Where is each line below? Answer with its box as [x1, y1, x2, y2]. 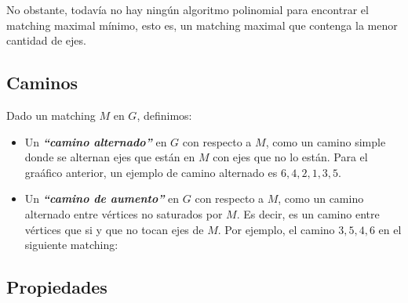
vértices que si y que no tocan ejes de [24, 221, 204, 237]
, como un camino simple [265, 133, 386, 150]
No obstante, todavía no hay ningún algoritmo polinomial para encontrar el [6, 2, 369, 17]
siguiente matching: [24, 236, 118, 253]
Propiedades [6, 275, 107, 299]
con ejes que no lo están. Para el [213, 149, 368, 165]
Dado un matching [6, 106, 96, 123]
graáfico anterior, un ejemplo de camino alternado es [24, 164, 278, 180]
